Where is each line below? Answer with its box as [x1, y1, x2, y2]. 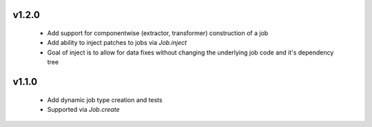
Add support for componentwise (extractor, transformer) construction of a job [47, 29, 269, 37]
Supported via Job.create [47, 105, 120, 113]
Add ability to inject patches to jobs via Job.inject [47, 39, 187, 47]
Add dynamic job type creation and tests [47, 95, 163, 104]
